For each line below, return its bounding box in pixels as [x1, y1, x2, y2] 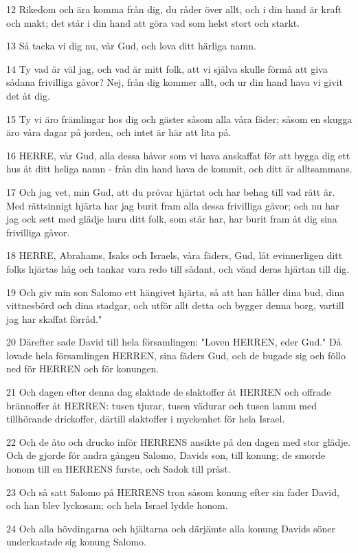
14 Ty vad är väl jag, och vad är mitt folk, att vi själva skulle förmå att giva [6, 61, 328, 76]
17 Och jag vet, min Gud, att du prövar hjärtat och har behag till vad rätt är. [6, 184, 335, 199]
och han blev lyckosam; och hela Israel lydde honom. [6, 498, 228, 512]
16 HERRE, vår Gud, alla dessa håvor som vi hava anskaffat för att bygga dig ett [6, 148, 350, 162]
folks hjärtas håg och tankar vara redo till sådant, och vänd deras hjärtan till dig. [6, 261, 350, 275]
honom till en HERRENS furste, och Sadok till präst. [6, 462, 231, 476]
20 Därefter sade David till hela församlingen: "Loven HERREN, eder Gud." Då [6, 335, 342, 349]
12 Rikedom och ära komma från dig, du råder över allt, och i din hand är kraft [6, 2, 342, 16]
